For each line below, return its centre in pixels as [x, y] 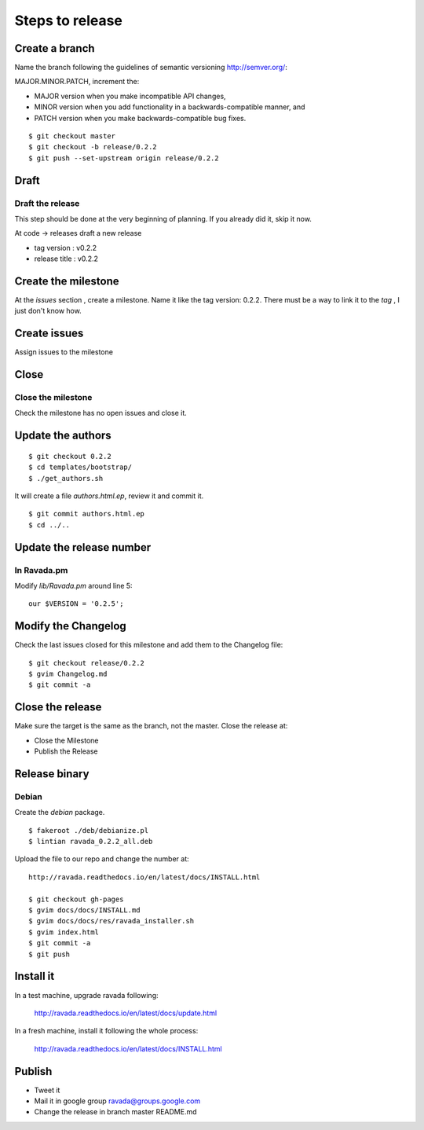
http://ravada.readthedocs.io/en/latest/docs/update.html [126, 1013]
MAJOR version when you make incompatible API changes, [130, 96]
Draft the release [47, 203]
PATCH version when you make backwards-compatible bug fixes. [140, 118]
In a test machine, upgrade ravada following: [86, 995]
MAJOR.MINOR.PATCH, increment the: [77, 82]
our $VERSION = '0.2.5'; [76, 604]
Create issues [49, 334]
